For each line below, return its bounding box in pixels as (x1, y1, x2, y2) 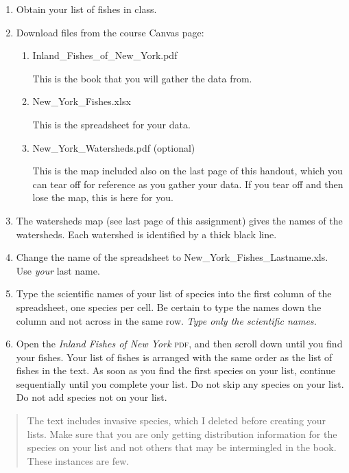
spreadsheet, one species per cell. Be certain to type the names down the (16, 299, 322, 314)
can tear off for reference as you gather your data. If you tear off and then (32, 176, 344, 191)
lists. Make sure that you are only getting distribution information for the (27, 426, 337, 441)
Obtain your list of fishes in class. (16, 2, 157, 16)
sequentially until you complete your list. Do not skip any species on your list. (16, 376, 344, 391)
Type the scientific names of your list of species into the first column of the (16, 286, 332, 301)
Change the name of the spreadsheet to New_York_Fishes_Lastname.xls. (16, 250, 328, 264)
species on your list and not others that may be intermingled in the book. (27, 440, 337, 454)
